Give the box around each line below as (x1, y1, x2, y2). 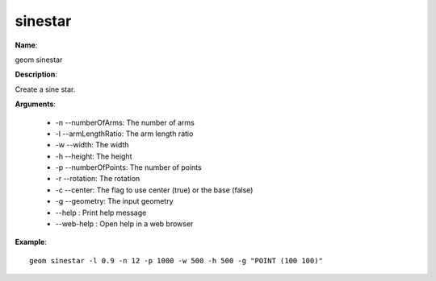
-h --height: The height (55, 151, 132, 161)
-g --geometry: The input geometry (55, 196, 174, 206)
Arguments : (15, 99, 57, 109)
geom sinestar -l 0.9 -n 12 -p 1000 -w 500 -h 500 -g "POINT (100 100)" (29, 256, 323, 265)
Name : (15, 40, 38, 50)
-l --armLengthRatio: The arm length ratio (55, 129, 194, 138)
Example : (15, 238, 48, 247)
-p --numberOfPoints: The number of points (55, 163, 202, 172)
